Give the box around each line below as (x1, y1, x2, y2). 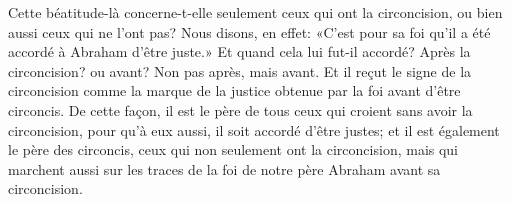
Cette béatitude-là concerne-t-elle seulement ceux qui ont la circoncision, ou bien (8, 2, 503, 22)
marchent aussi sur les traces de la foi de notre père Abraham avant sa (8, 158, 441, 179)
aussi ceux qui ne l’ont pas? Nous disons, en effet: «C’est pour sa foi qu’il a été (8, 21, 491, 42)
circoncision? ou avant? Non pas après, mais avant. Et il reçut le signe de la (8, 60, 472, 81)
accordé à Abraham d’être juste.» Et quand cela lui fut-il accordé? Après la (8, 41, 471, 62)
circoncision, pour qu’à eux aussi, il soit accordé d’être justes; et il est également (8, 119, 500, 140)
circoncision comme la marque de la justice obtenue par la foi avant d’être (8, 80, 461, 101)
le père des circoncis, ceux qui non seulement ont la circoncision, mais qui (8, 139, 459, 160)
